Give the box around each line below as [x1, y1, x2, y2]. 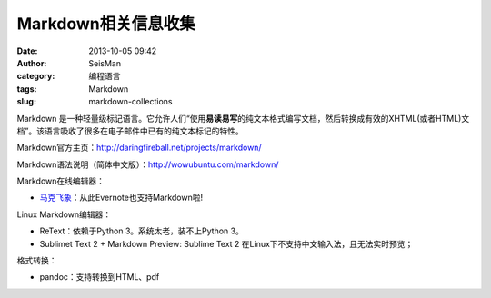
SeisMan [88, 57, 122, 68]
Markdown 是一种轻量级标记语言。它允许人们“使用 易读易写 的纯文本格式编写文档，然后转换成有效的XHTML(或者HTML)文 [16, 113, 470, 124]
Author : [16, 57, 47, 68]
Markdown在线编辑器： [16, 175, 105, 186]
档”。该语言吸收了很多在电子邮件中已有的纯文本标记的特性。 [16, 125, 245, 136]
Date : [16, 45, 38, 56]
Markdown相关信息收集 [16, 14, 195, 34]
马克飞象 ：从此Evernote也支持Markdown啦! [39, 192, 204, 204]
